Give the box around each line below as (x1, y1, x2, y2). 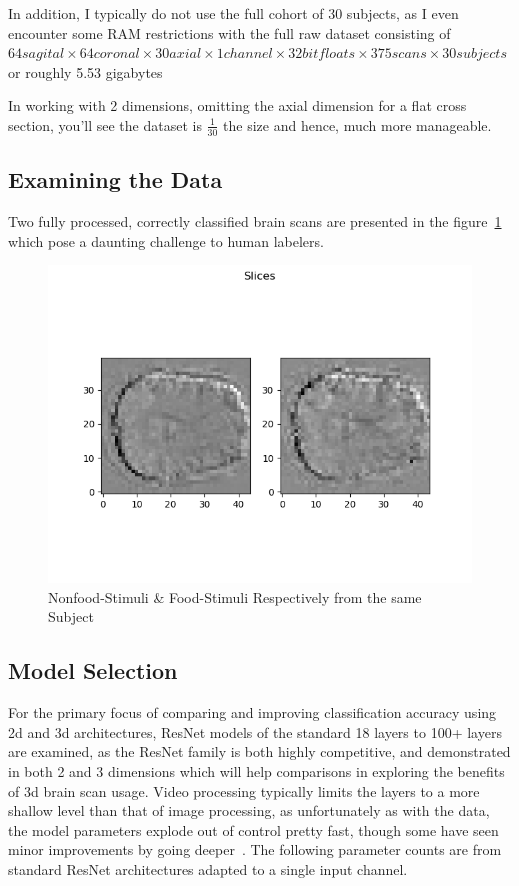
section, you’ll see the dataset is (8, 114, 202, 135)
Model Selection (8, 655, 178, 686)
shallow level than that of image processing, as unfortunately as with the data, (8, 800, 490, 821)
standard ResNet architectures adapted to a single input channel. (8, 858, 408, 879)
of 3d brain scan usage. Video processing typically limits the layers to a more (8, 780, 480, 801)
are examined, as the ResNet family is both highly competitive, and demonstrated (8, 741, 511, 762)
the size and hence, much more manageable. (223, 114, 492, 135)
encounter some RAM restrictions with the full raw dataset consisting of (8, 22, 451, 43)
